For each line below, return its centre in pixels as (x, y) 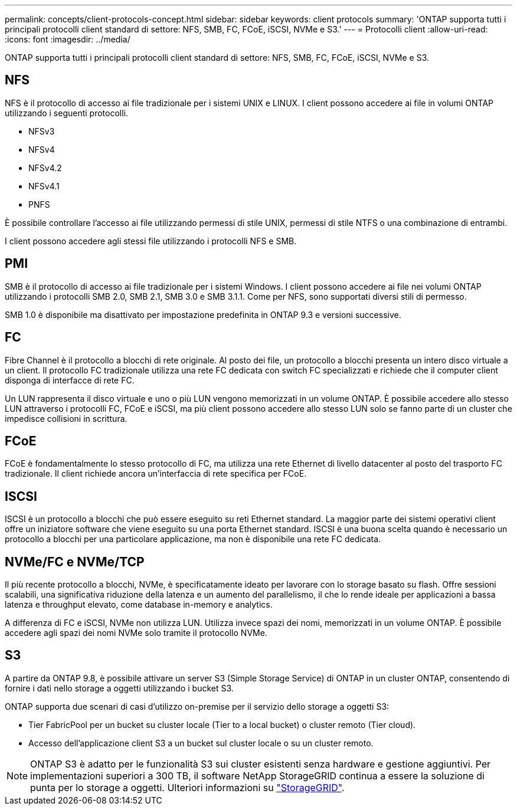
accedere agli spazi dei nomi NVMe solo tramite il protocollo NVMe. (136, 633)
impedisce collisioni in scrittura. (66, 418)
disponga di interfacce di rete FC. (70, 380)
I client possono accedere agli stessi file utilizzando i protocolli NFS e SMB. (151, 241)
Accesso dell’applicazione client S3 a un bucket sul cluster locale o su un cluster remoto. (201, 743)
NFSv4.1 (44, 186)
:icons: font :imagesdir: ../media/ (68, 39)
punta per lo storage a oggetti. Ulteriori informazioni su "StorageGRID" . (187, 787)
